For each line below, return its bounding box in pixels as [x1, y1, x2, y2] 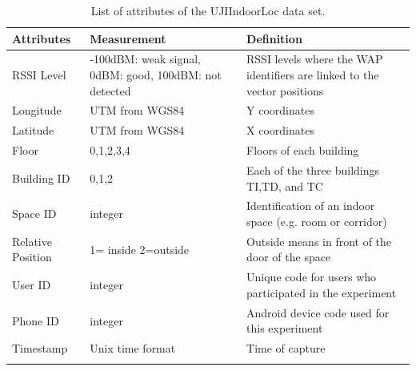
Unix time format [90, 340, 176, 357]
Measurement [90, 30, 166, 46]
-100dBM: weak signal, [90, 50, 201, 67]
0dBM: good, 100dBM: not [90, 67, 222, 83]
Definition [246, 30, 302, 46]
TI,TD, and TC [246, 177, 323, 194]
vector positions [246, 82, 324, 99]
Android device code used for [246, 304, 390, 321]
